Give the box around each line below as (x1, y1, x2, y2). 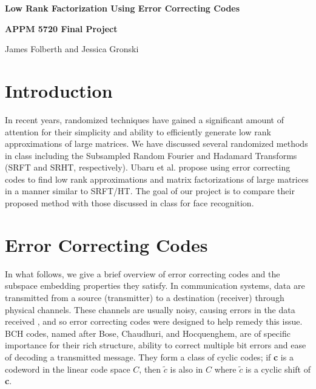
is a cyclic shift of (245, 362, 311, 375)
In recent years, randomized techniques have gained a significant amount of (5, 113, 284, 126)
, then (139, 362, 161, 375)
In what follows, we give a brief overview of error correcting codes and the (5, 267, 280, 280)
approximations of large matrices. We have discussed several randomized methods (5, 137, 308, 150)
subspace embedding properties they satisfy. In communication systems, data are (5, 279, 305, 292)
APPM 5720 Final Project (5, 22, 118, 35)
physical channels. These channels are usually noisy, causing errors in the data (5, 303, 295, 316)
